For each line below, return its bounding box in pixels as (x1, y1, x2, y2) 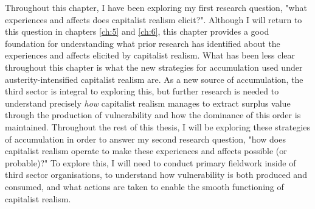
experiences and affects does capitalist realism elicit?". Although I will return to (5, 13, 302, 26)
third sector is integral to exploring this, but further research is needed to (5, 85, 279, 97)
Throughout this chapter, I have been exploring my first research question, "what (5, 1, 307, 13)
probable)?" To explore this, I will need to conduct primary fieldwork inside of (5, 156, 296, 169)
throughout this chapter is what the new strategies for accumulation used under (5, 60, 303, 73)
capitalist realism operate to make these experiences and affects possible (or (5, 144, 287, 157)
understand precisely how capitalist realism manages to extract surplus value (5, 96, 291, 109)
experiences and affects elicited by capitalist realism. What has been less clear (5, 49, 295, 62)
